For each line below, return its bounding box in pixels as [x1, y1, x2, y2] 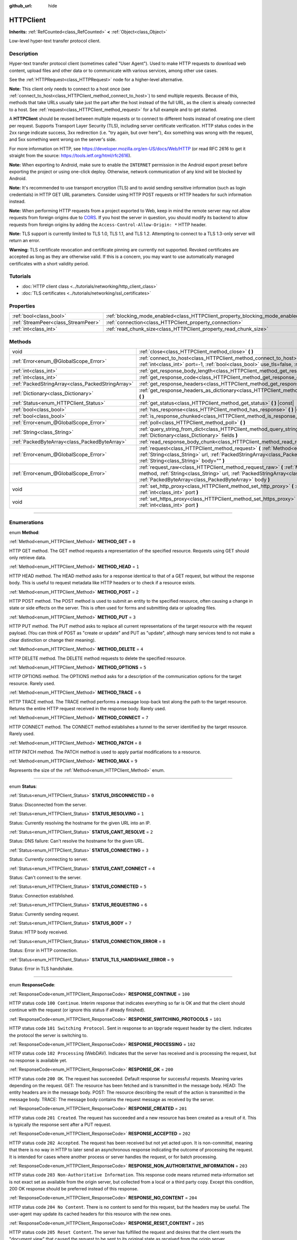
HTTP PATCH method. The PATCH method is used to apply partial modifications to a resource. [9, 749, 201, 755]
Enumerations [9, 519, 44, 526]
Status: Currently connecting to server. [9, 856, 89, 863]
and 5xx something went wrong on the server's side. [9, 136, 116, 142]
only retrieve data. [9, 555, 47, 560]
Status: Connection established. [9, 893, 74, 899]
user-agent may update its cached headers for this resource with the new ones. [9, 1211, 172, 1217]
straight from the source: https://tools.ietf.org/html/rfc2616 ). [9, 153, 132, 159]
